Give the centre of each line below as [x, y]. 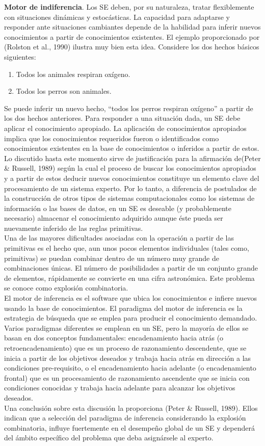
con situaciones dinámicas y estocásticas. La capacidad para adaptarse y [117, 17]
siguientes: [20, 56]
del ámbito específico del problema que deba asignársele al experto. [109, 438]
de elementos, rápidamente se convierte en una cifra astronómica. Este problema [129, 278]
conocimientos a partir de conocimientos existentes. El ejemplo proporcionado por [132, 36]
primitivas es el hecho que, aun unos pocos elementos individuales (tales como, [127, 248]
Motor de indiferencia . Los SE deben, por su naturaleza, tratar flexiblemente [129, 7]
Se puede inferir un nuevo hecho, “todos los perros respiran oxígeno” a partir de [129, 108]
